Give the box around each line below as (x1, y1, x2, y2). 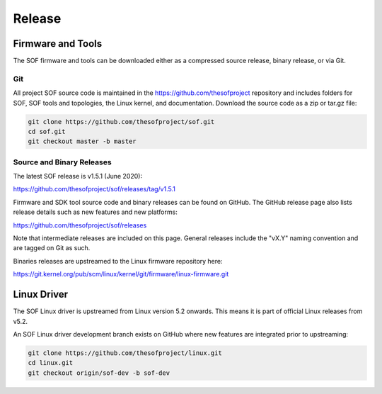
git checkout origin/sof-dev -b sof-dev (28, 368, 170, 377)
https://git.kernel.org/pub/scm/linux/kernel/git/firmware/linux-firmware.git (13, 270, 229, 278)
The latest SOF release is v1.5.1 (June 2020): (13, 172, 143, 181)
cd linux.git (28, 359, 74, 367)
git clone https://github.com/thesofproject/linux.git (28, 349, 222, 357)
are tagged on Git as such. (13, 244, 91, 252)
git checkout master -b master (28, 137, 137, 145)
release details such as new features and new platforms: (13, 208, 178, 216)
